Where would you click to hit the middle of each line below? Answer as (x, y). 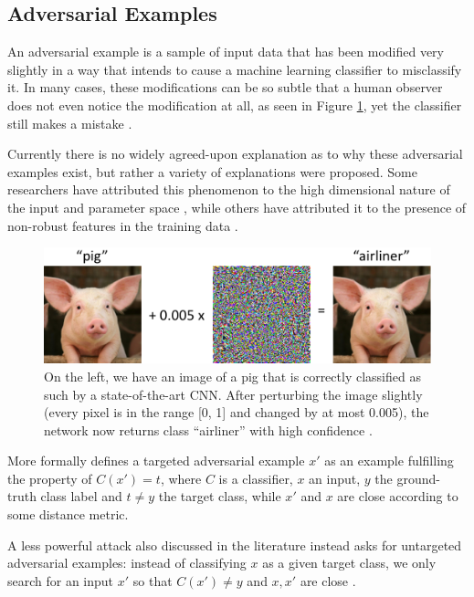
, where (181, 478)
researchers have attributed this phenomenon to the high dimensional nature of (229, 189)
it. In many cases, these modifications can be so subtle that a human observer (225, 87)
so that (153, 580)
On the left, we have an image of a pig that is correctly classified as (232, 376)
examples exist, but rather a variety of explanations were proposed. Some (212, 171)
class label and (81, 496)
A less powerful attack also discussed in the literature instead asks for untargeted (235, 545)
